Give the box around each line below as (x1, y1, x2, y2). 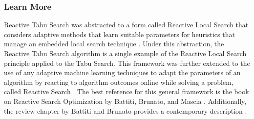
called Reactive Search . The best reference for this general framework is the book (4, 86, 249, 97)
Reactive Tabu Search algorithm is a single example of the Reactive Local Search (4, 48, 247, 58)
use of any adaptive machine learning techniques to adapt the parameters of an (4, 67, 241, 78)
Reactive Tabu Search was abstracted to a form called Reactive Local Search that (4, 20, 249, 30)
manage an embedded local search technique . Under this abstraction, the (4, 39, 224, 49)
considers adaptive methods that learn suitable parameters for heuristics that (4, 29, 235, 39)
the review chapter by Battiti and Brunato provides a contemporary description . (4, 105, 247, 116)
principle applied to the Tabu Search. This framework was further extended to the (4, 58, 250, 68)
